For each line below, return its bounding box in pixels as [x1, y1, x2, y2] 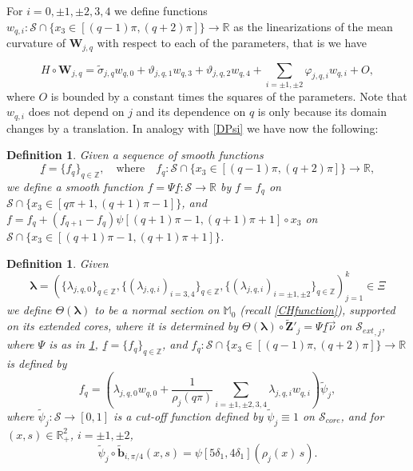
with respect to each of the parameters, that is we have [97, 34, 367, 51]
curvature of [6, 34, 66, 51]
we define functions [114, 2, 208, 18]
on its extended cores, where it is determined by [6, 317, 239, 334]
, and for [340, 407, 384, 424]
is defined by [6, 355, 67, 372]
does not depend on [28, 103, 125, 120]
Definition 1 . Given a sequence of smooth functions [6, 146, 264, 163]
